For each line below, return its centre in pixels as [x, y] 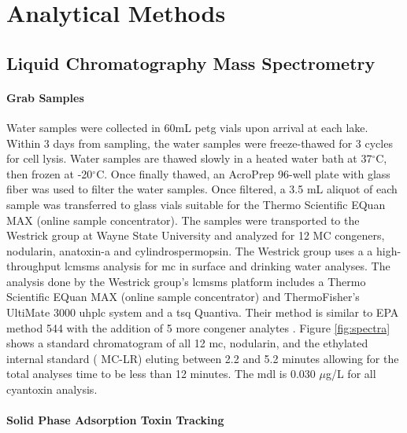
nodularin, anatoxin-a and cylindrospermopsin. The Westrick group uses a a [190, 250]
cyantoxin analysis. [52, 389]
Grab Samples [45, 97]
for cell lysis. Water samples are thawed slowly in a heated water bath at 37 [189, 158]
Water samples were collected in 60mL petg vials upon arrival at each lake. [187, 127]
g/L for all [351, 374]
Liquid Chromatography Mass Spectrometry [191, 62]
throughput [34, 266]
